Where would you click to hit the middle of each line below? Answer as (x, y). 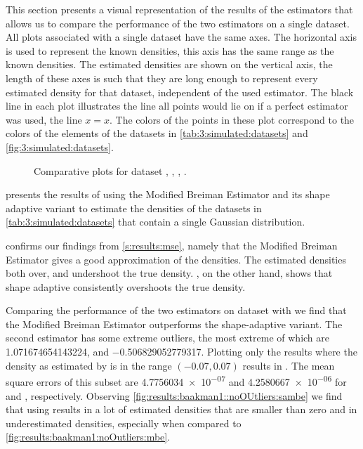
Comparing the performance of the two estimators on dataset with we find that (176, 310)
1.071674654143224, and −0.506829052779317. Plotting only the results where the (181, 352)
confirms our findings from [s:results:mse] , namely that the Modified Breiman (172, 245)
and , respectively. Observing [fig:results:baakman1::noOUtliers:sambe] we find (174, 395)
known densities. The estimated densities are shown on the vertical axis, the (169, 64)
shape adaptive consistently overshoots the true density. (126, 286)
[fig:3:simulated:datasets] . (60, 147)
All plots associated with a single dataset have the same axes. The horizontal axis (181, 37)
